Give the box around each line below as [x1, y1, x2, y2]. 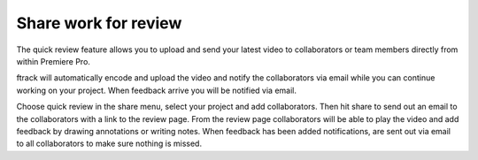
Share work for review [16, 13, 182, 33]
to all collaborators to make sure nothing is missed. [16, 138, 203, 149]
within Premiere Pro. [16, 56, 90, 66]
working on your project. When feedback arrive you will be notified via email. [16, 85, 297, 95]
